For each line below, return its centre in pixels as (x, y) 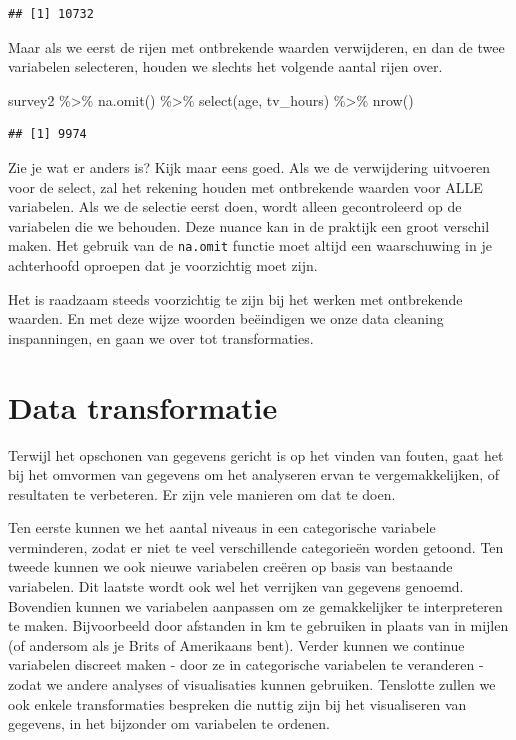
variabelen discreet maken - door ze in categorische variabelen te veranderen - (246, 664)
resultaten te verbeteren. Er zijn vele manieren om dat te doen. (202, 493)
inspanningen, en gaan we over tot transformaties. (161, 337)
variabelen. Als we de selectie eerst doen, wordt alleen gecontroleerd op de (235, 206)
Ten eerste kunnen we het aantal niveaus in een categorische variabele (222, 527)
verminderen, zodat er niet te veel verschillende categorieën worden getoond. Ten (256, 546)
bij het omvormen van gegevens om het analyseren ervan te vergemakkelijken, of (254, 474)
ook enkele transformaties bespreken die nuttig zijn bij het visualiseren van (237, 703)
